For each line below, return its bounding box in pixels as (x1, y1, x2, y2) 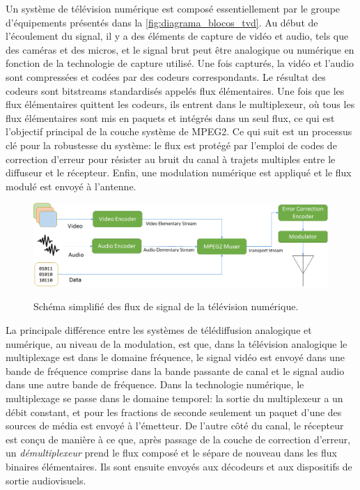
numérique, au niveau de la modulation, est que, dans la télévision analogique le (6, 336, 347, 351)
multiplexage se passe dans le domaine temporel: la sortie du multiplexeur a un (6, 390, 343, 405)
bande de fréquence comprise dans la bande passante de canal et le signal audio (6, 363, 345, 378)
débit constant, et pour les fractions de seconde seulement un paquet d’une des (6, 404, 342, 419)
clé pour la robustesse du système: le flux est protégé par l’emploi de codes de (6, 137, 337, 152)
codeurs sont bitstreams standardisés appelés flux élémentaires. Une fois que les (6, 83, 345, 98)
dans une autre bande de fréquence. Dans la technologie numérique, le (6, 377, 304, 392)
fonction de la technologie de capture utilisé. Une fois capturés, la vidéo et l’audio (6, 56, 354, 70)
